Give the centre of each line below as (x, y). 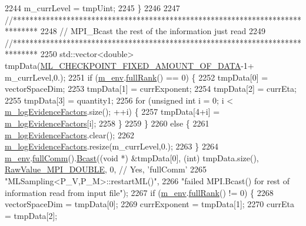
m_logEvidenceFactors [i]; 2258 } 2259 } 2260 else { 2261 (107, 123)
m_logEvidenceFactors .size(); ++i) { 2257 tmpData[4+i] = (112, 112)
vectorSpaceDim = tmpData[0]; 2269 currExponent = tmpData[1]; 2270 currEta (149, 204)
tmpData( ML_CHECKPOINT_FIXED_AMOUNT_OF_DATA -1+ (129, 65)
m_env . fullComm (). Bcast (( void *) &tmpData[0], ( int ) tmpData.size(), (132, 157)
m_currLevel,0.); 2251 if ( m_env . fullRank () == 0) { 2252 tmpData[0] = (137, 77)
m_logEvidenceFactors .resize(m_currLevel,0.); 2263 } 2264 (112, 146)
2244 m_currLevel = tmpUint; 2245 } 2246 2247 (92, 8)
